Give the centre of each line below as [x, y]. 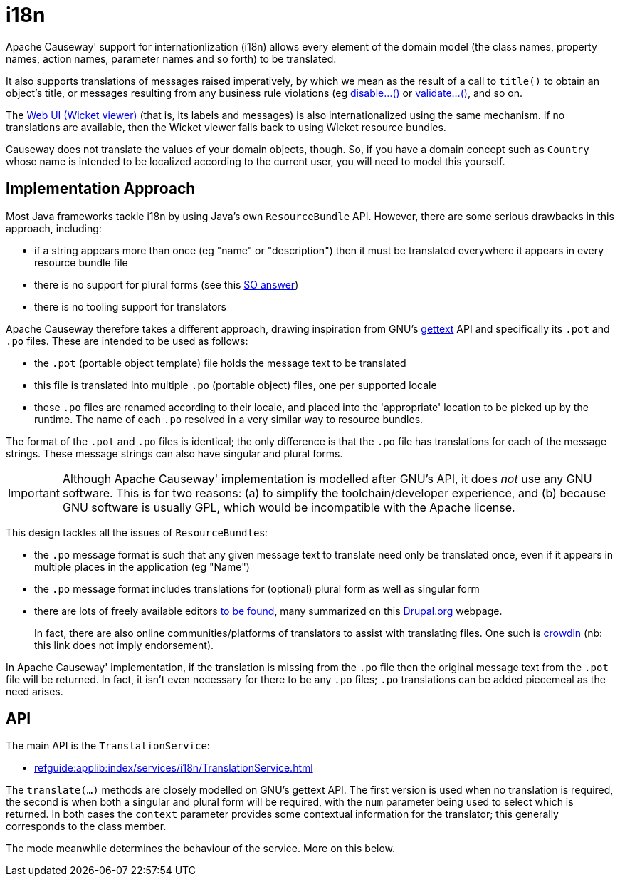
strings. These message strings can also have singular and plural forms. [174, 453]
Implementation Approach [101, 189]
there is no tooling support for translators [130, 306]
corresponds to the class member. [86, 826]
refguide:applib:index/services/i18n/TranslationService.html [174, 768]
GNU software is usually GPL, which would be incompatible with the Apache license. [289, 507]
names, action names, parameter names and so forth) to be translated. [171, 58]
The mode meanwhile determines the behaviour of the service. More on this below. [201, 849]
